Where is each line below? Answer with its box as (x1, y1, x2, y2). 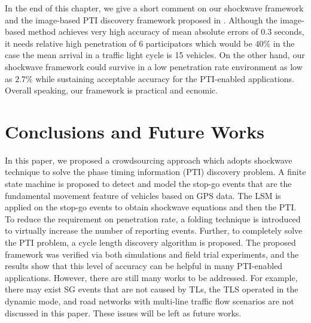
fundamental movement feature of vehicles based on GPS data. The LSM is (5, 189, 281, 201)
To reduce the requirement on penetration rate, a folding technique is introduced (5, 212, 301, 225)
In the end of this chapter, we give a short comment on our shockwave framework (5, 2, 304, 14)
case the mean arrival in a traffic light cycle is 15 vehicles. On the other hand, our (5, 49, 305, 61)
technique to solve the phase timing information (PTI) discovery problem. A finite (5, 165, 306, 178)
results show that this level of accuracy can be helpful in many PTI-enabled (5, 259, 283, 272)
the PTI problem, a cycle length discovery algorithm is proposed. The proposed (5, 236, 296, 249)
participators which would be (145, 37, 252, 49)
